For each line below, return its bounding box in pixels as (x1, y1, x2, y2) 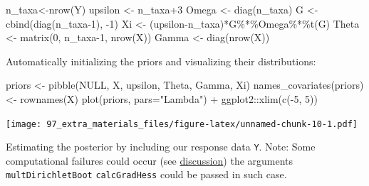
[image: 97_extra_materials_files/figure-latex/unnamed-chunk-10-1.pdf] (6, 119, 358, 129)
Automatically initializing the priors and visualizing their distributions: (6, 53, 316, 68)
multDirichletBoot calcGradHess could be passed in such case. (6, 167, 287, 182)
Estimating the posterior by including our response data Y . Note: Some (6, 139, 316, 154)
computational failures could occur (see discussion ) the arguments (6, 153, 293, 168)
